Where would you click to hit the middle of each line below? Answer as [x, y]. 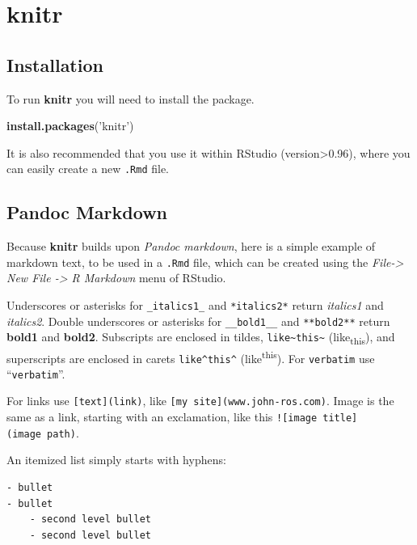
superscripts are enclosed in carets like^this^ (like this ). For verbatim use [191, 357]
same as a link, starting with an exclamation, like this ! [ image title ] [182, 417]
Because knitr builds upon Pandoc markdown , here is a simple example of [191, 246]
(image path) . [43, 432]
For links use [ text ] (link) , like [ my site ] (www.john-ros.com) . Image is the [200, 401]
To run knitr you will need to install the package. [131, 98]
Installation [55, 64]
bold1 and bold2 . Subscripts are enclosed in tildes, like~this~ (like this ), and [201, 338]
